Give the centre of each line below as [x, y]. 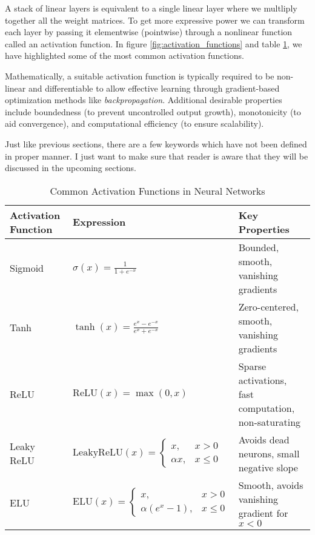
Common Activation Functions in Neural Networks [157, 190]
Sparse [252, 366]
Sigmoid [27, 268]
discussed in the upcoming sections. [71, 168]
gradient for [263, 513]
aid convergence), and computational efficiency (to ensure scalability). [134, 123]
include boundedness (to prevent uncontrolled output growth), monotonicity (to [153, 111]
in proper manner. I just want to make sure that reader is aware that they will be [157, 156]
